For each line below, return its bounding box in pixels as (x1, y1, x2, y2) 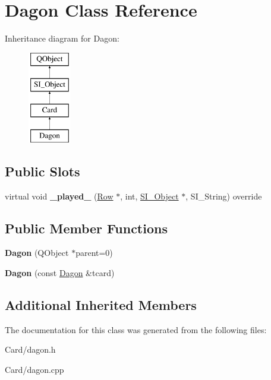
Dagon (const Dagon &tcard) (5, 267, 115, 279)
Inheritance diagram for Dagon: (5, 32, 119, 45)
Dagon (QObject (5, 246, 69, 259)
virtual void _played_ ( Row (5, 189, 114, 202)
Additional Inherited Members (5, 296, 197, 314)
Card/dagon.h (5, 343, 56, 356)
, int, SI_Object (120, 189, 179, 202)
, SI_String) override (185, 189, 262, 202)
